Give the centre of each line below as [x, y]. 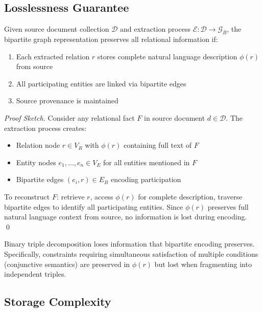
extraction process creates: [45, 128]
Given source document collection [57, 29]
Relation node [38, 145]
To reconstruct [27, 196]
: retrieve [70, 196]
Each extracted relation [53, 56]
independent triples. [35, 274]
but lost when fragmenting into [203, 264]
